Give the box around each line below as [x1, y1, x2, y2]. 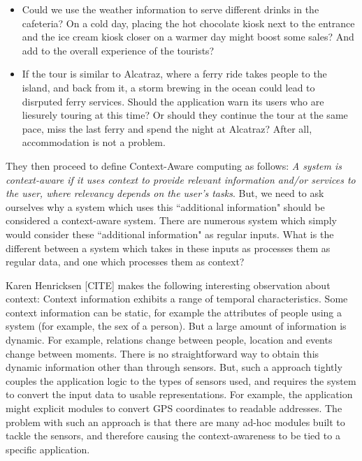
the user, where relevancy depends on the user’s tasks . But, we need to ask [6, 186, 324, 200]
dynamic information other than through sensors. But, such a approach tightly [6, 360, 342, 374]
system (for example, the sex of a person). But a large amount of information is [6, 319, 347, 333]
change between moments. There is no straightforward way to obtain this [6, 346, 319, 360]
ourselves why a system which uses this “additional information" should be [6, 199, 325, 214]
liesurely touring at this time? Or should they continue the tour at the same [22, 108, 348, 122]
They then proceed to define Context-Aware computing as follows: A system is [6, 158, 342, 173]
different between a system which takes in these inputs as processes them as [6, 240, 331, 255]
